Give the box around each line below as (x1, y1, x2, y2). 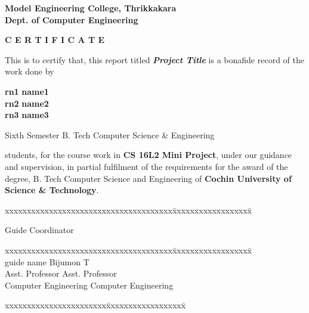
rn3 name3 (5, 109, 49, 121)
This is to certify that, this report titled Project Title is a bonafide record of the (5, 53, 304, 66)
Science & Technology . (5, 184, 99, 196)
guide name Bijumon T (5, 255, 89, 268)
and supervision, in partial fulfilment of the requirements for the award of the (5, 160, 288, 172)
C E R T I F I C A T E (5, 33, 105, 46)
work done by (5, 65, 54, 78)
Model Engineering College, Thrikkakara (5, 2, 177, 14)
